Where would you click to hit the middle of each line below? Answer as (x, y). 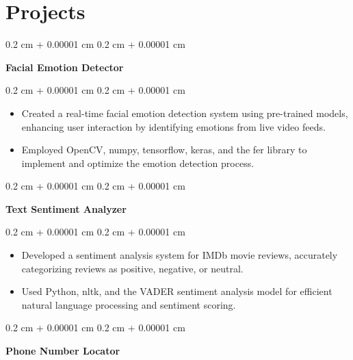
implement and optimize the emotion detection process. (138, 163)
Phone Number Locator (63, 351)
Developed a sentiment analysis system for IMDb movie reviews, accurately (180, 255)
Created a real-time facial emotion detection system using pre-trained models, (185, 113)
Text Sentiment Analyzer (66, 208)
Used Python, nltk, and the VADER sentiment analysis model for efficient (177, 291)
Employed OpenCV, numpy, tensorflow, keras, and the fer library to (164, 150)
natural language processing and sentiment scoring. (129, 304)
